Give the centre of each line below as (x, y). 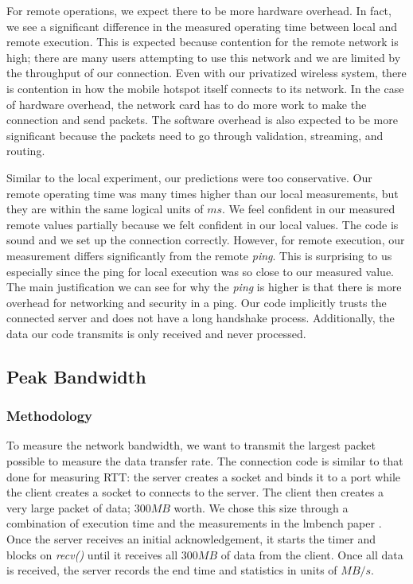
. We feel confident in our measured (309, 209)
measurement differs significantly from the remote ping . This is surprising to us (199, 255)
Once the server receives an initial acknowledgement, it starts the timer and (191, 539)
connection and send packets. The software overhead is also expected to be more (202, 120)
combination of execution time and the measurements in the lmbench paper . (194, 523)
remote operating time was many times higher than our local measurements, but (203, 193)
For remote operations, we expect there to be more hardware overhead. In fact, (199, 10)
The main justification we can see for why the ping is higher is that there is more (204, 287)
